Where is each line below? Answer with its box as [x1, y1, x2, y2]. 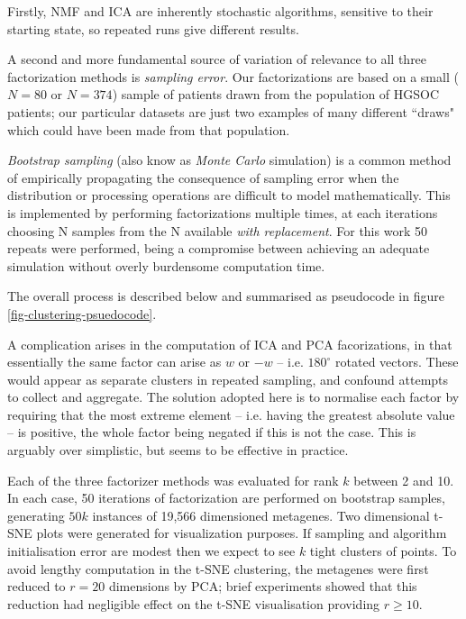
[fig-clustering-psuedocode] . [7, 304, 157, 323]
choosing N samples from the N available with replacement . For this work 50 [7, 221, 427, 240]
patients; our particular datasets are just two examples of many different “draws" [7, 102, 454, 121]
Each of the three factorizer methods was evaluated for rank [7, 470, 339, 489]
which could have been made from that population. [7, 120, 290, 139]
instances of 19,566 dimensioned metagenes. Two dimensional [92, 505, 430, 524]
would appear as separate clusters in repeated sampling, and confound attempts [7, 369, 449, 388]
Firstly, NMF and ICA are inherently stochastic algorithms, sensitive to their [7, 2, 434, 20]
